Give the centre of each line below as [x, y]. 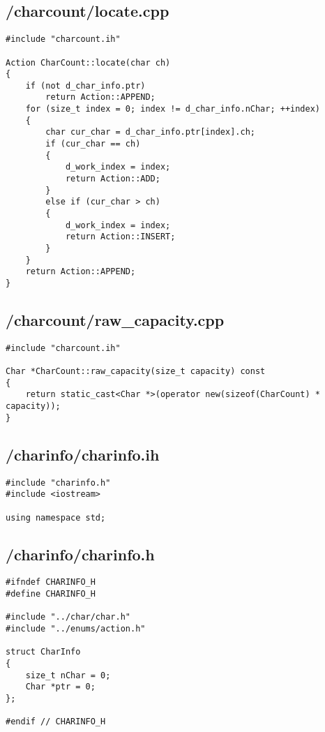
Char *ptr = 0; [60, 687]
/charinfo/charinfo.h [80, 554]
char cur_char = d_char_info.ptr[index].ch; [150, 132]
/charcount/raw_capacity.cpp [115, 320]
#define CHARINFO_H [51, 594]
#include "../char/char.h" [68, 617]
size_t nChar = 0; [68, 675]
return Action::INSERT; [120, 237]
